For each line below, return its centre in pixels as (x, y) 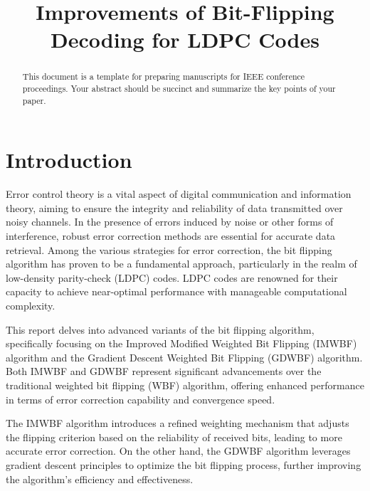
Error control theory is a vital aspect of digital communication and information (179, 194)
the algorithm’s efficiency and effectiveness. (100, 479)
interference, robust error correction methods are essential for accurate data (171, 236)
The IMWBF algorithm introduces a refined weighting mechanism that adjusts (178, 423)
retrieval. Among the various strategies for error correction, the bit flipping (169, 249)
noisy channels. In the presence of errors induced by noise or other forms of (170, 222)
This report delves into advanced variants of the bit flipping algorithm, (160, 329)
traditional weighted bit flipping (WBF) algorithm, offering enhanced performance (185, 385)
